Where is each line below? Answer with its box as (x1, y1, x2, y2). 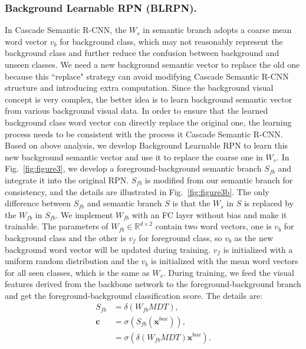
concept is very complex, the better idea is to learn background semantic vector (5, 93, 292, 105)
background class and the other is (5, 231, 126, 243)
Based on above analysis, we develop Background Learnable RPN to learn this (5, 139, 288, 152)
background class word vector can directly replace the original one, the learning (5, 116, 292, 128)
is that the (172, 197, 210, 209)
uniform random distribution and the (5, 255, 139, 267)
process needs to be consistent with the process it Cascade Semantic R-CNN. (5, 127, 283, 140)
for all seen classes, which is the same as (5, 266, 150, 278)
